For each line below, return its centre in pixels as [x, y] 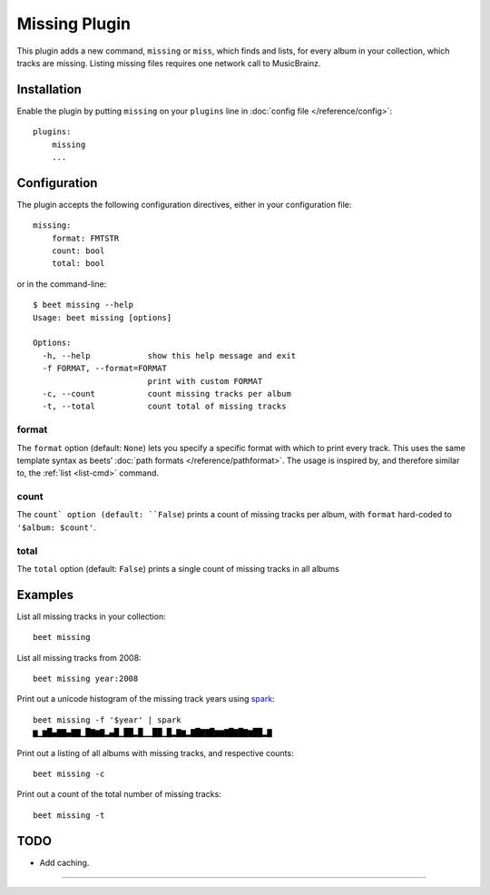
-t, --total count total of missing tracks [164, 407]
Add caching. [64, 862]
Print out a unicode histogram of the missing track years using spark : [146, 699]
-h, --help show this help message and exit [169, 355]
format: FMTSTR [85, 238]
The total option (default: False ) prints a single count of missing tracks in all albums [178, 568]
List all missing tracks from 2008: [79, 657]
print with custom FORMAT [205, 381]
